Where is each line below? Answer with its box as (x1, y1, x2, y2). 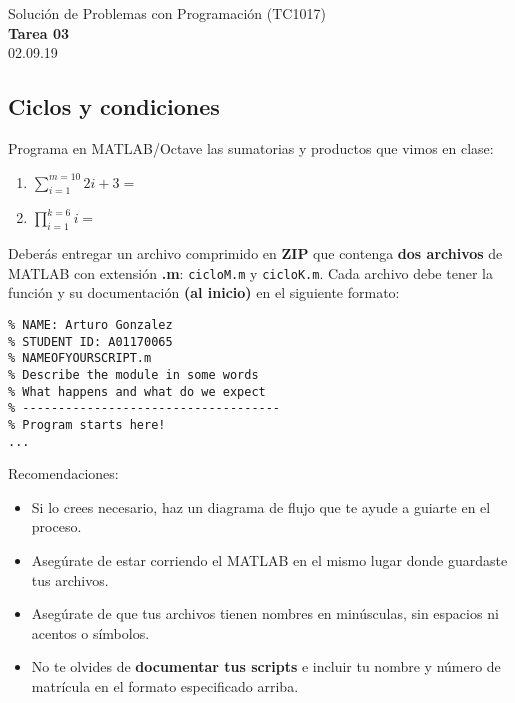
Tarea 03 (8, 22, 69, 43)
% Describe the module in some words (8, 367, 259, 382)
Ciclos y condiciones (8, 91, 220, 122)
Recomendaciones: (8, 463, 119, 484)
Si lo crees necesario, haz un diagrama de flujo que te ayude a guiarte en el (31, 496, 491, 517)
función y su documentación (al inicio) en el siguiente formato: (8, 282, 400, 303)
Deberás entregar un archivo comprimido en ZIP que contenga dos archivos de (8, 243, 503, 264)
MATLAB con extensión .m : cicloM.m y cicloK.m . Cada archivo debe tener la (8, 262, 493, 283)
